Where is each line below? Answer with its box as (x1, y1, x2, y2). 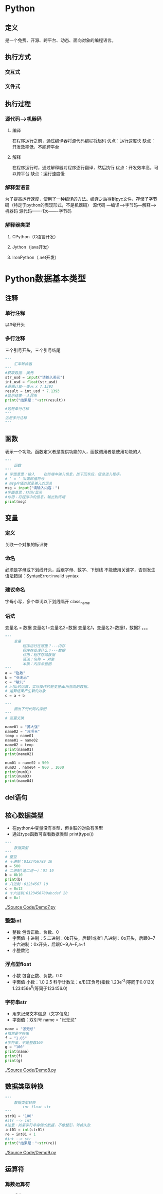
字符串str (5, 999, 27, 1005)
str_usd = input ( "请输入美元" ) (5, 375, 65, 380)
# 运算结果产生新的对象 (5, 689, 46, 694)
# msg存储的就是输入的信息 (5, 481, 53, 486)
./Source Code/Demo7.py (5, 904, 56, 910)
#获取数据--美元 (5, 371, 34, 376)
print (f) (5, 1054, 23, 1059)
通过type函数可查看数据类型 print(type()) (12, 831, 94, 837)
